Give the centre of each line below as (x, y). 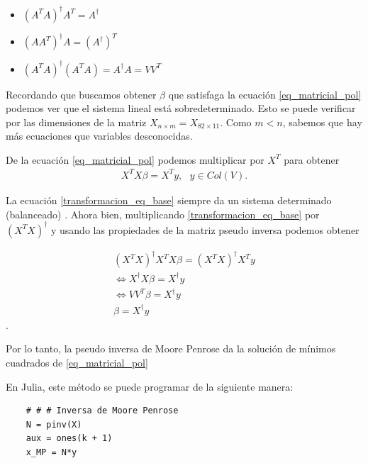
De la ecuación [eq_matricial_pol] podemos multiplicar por (135, 159)
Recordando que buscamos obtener (81, 94)
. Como (236, 122)
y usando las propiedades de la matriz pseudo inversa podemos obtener (205, 229)
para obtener (312, 159)
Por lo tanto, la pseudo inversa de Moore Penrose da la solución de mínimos (171, 348)
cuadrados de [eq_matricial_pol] (77, 362)
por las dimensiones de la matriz (76, 122)
